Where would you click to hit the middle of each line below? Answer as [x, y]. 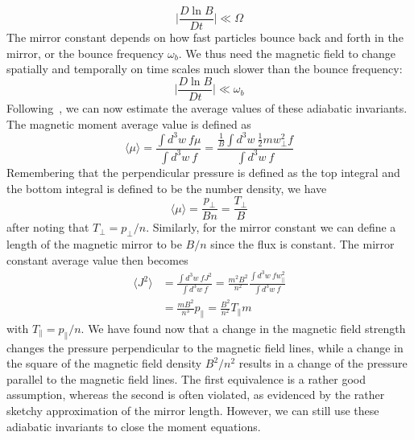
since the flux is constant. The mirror [302, 244]
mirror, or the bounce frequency [85, 53]
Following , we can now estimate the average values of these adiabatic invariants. [207, 107]
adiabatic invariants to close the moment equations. [134, 426]
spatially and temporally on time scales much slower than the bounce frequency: [205, 69]
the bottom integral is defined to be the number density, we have [167, 188]
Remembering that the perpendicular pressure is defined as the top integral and [203, 172]
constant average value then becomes [97, 259]
